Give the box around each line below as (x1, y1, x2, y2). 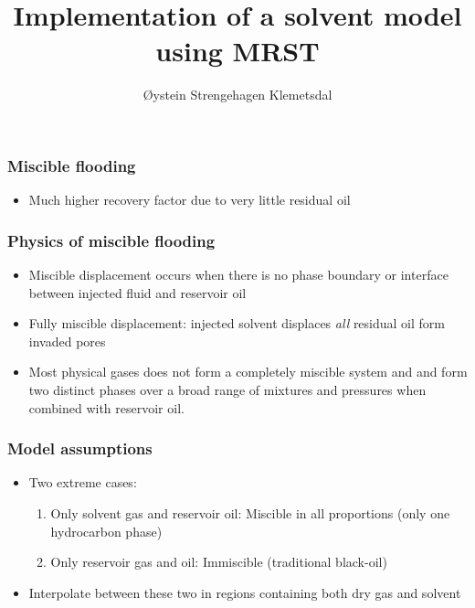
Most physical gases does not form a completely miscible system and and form (28, 362, 468, 381)
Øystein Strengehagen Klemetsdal (142, 85, 332, 104)
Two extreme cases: (28, 473, 137, 492)
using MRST (155, 32, 320, 69)
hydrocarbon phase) (50, 521, 163, 540)
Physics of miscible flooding (7, 229, 216, 251)
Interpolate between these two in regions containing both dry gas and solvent (28, 582, 461, 602)
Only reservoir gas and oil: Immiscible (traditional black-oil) (50, 552, 387, 571)
